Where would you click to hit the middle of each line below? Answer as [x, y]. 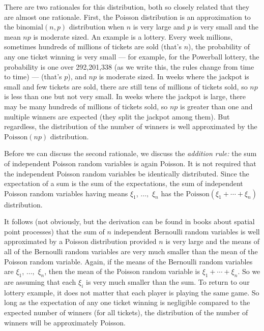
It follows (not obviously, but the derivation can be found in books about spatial [129, 221]
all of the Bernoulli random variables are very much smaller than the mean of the [131, 251]
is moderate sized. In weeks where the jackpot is [174, 77]
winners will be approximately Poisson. [65, 322]
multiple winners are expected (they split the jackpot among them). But [117, 116]
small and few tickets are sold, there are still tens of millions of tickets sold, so [126, 86]
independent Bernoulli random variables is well [187, 231]
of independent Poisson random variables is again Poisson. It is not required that [130, 163]
